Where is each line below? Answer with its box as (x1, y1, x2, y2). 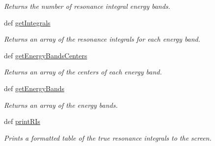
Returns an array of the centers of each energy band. (4, 67, 162, 77)
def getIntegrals (4, 17, 51, 27)
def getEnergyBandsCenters (4, 50, 87, 60)
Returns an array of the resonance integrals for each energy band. (4, 34, 201, 44)
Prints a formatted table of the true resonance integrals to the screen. (4, 132, 212, 143)
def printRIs (4, 116, 40, 126)
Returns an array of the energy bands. (4, 99, 118, 110)
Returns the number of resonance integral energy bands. (4, 1, 170, 11)
